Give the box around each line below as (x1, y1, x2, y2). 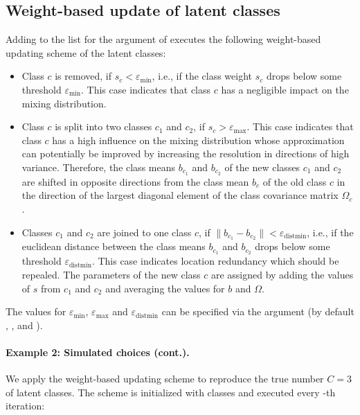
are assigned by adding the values (210, 267, 354, 281)
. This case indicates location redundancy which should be (91, 254, 339, 268)
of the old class (262, 174, 327, 188)
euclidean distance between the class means (21, 239, 206, 254)
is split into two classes (55, 119, 152, 134)
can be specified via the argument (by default (161, 304, 354, 319)
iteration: (6, 398, 45, 413)
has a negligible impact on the (221, 82, 349, 96)
